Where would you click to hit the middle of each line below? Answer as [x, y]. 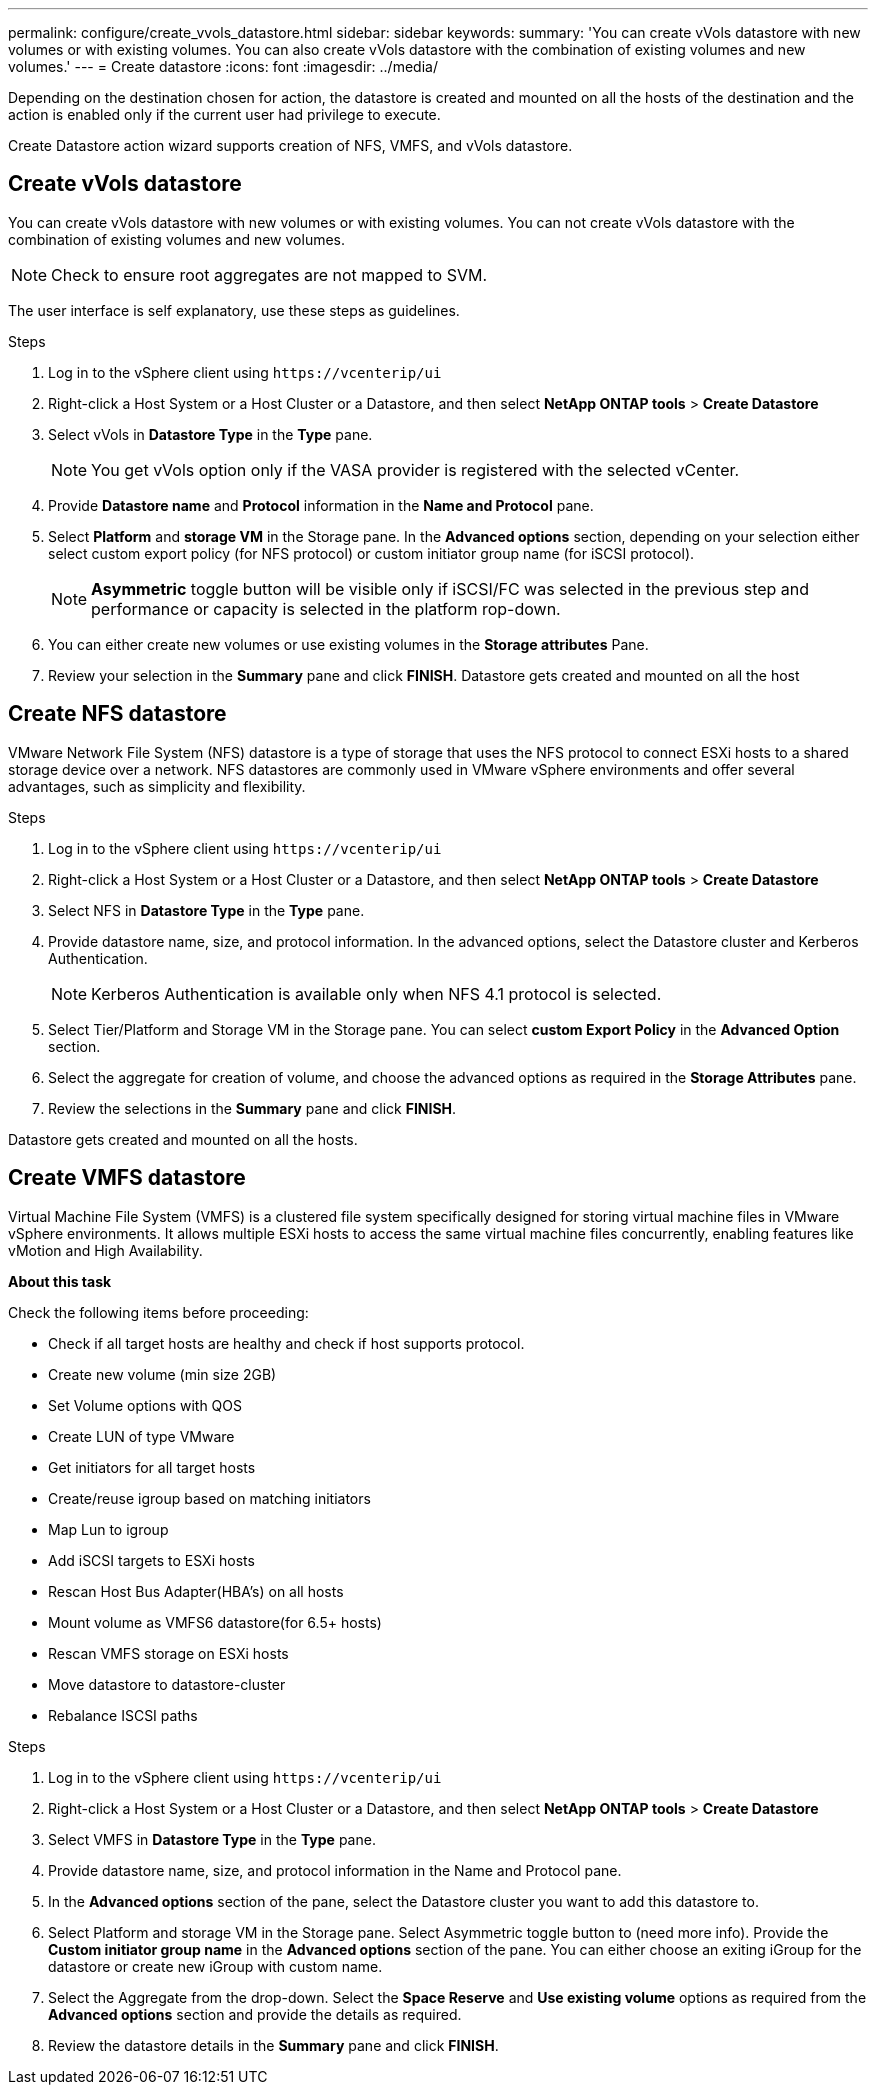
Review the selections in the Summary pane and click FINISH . [252, 1108]
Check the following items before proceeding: [158, 1312]
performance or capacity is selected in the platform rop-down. [326, 608]
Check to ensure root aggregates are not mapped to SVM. [269, 274]
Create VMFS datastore [127, 1178]
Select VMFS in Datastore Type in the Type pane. [212, 1839]
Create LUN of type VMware [141, 1436]
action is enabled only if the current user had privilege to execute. [224, 114]
